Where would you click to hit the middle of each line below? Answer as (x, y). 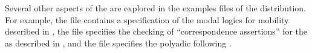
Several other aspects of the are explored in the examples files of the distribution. (155, 8)
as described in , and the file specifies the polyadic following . (118, 43)
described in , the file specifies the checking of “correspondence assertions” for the (156, 31)
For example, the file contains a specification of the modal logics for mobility (147, 19)
